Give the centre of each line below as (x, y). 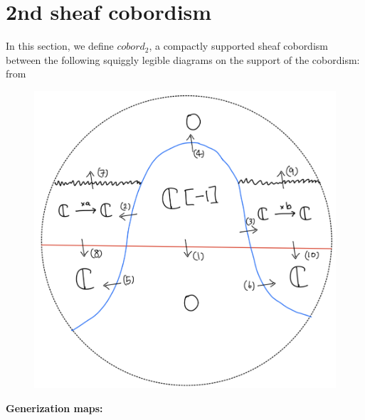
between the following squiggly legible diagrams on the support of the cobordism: (183, 59)
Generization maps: (54, 408)
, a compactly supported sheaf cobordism (238, 46)
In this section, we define (60, 46)
